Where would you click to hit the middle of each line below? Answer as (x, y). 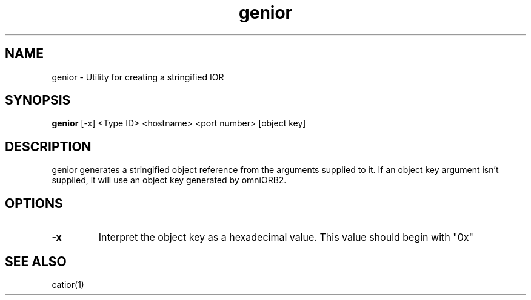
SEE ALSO (36, 261)
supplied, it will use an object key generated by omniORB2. (169, 180)
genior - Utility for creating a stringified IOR (138, 77)
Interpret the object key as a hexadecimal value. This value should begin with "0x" (286, 237)
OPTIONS (34, 203)
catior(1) (68, 284)
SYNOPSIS (38, 100)
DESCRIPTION (48, 146)
